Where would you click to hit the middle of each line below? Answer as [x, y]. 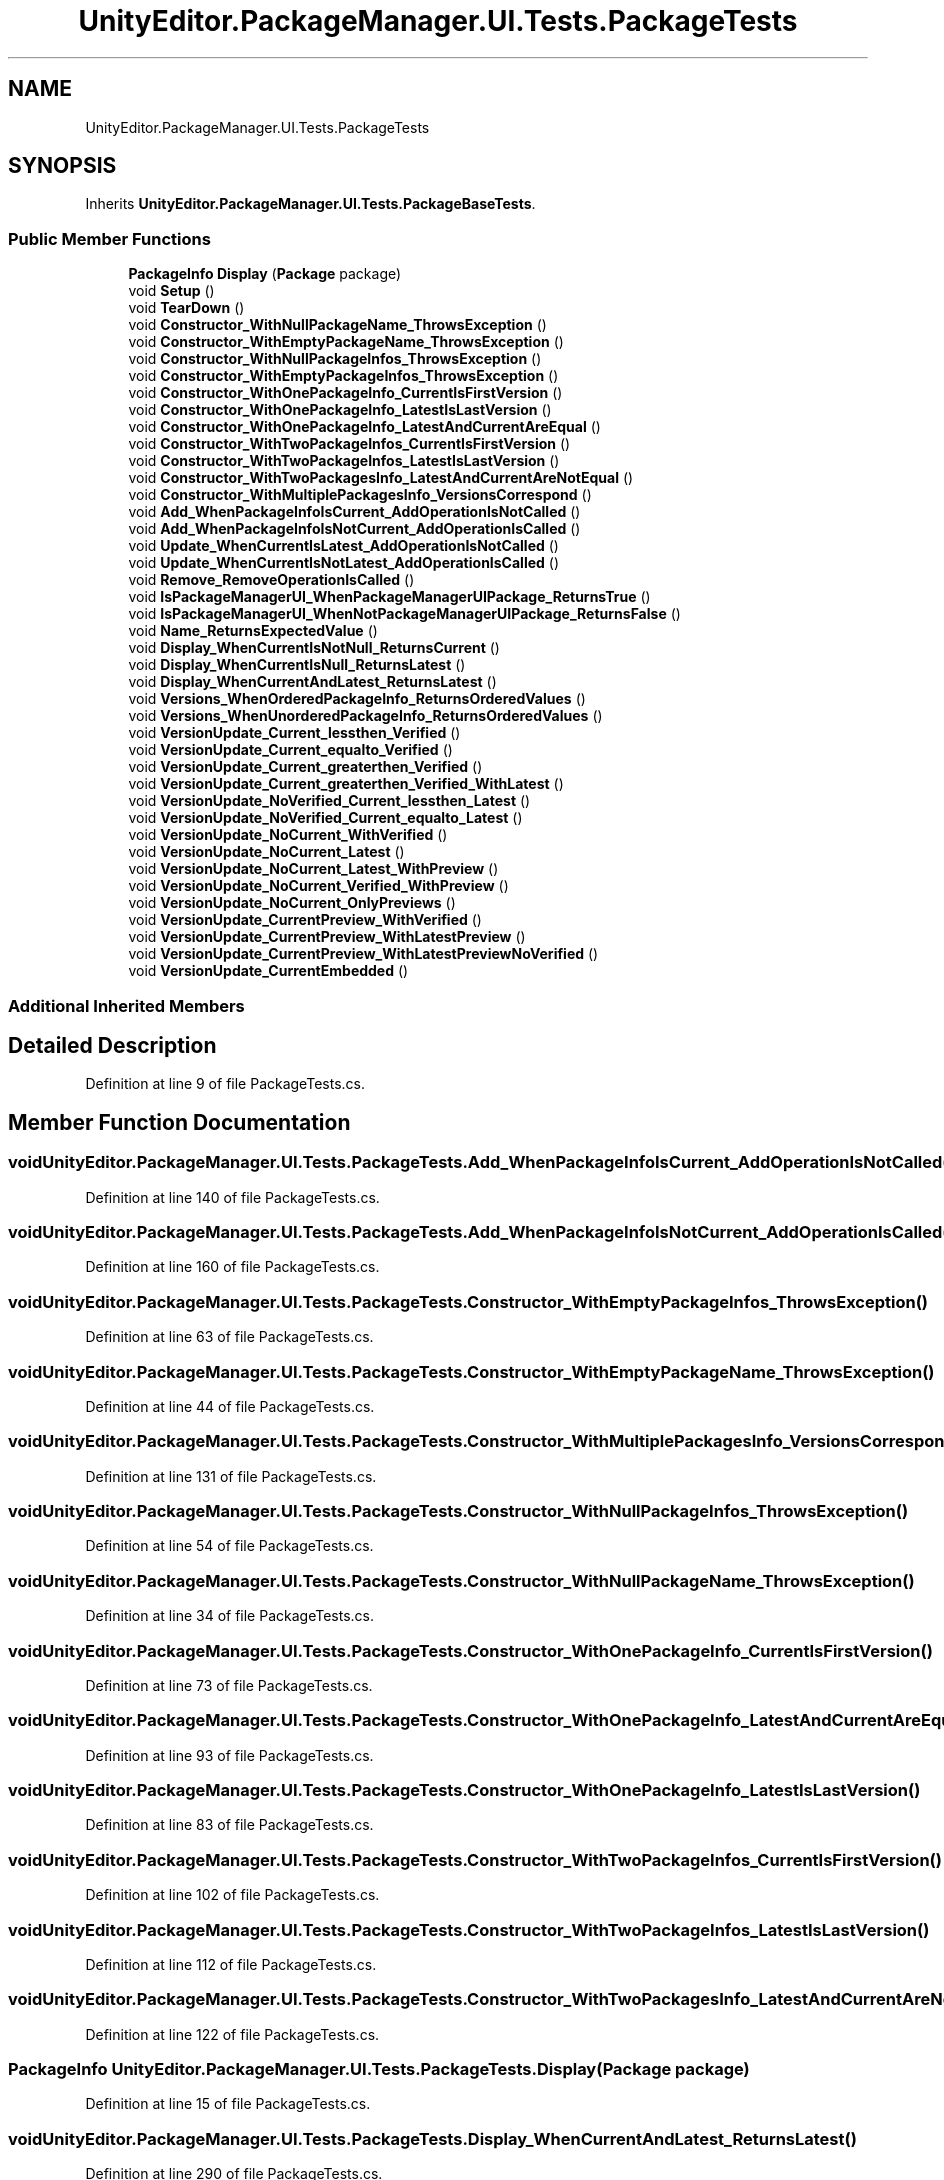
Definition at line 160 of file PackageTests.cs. [232, 1267]
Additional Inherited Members [126, 1005]
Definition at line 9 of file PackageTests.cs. [225, 1084]
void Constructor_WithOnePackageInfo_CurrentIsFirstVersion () [345, 393]
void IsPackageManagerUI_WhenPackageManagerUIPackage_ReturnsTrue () [389, 597]
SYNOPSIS [62, 166]
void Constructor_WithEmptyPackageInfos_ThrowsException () [343, 376]
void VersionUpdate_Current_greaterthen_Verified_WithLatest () [346, 784]
